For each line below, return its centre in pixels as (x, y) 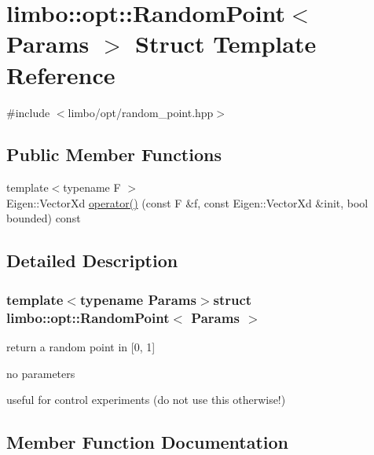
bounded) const (44, 218)
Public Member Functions (114, 154)
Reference (61, 74)
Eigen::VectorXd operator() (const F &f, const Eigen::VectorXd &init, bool (187, 202)
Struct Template (226, 44)
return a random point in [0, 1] (81, 347)
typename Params (138, 299)
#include (28, 112)
